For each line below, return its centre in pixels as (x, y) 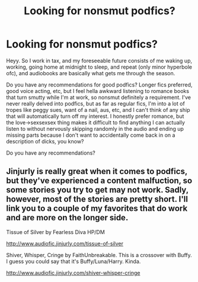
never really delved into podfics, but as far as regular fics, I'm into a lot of (95, 103)
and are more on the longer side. (67, 218)
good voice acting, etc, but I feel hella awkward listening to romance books (98, 91)
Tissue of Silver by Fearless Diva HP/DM (55, 232)
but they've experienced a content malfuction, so (99, 181)
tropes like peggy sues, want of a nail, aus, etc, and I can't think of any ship (98, 110)
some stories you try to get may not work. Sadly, (97, 190)
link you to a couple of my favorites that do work (97, 209)
